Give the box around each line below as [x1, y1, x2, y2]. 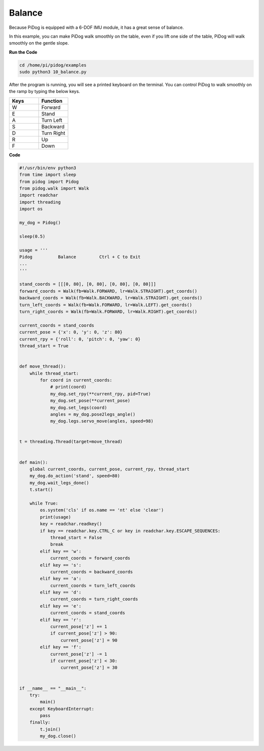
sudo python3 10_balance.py [19, 69, 87, 75]
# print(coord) [50, 384, 87, 390]
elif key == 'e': [40, 603, 82, 609]
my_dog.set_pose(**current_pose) [50, 398, 131, 404]
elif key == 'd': [40, 590, 82, 595]
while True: [29, 501, 59, 506]
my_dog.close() [40, 733, 77, 739]
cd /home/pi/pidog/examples [19, 62, 87, 68]
